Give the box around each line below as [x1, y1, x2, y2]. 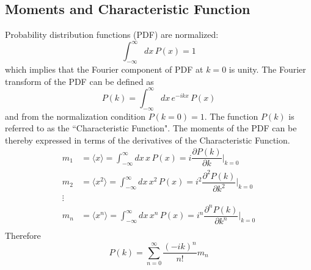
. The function [204, 109, 258, 122]
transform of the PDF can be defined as [5, 75, 154, 87]
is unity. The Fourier [229, 63, 306, 76]
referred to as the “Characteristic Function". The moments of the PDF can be [5, 122, 297, 134]
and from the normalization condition [5, 109, 145, 122]
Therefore [5, 229, 41, 242]
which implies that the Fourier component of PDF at [5, 63, 203, 76]
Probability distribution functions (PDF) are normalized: [5, 28, 219, 41]
